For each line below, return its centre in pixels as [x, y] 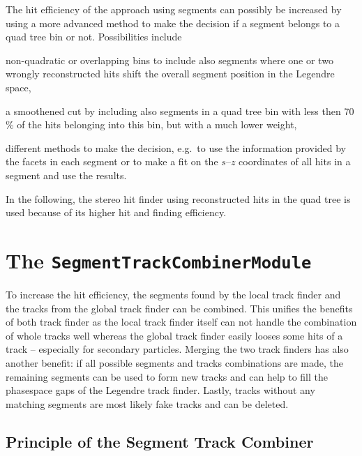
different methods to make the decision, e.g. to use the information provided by [176, 147]
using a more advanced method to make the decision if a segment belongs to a [173, 23]
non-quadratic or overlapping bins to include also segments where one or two [169, 60]
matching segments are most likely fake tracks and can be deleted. [147, 403]
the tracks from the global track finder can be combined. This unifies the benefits [179, 308]
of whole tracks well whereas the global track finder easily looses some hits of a [174, 335]
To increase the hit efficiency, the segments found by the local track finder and [173, 294]
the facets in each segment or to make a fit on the [112, 161]
